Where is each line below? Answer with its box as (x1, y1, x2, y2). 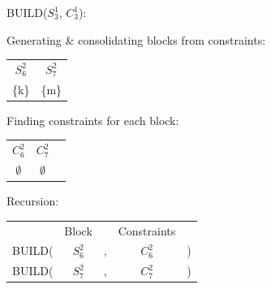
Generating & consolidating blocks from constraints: (6, 31, 266, 48)
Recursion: (6, 192, 59, 209)
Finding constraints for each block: (6, 111, 179, 128)
